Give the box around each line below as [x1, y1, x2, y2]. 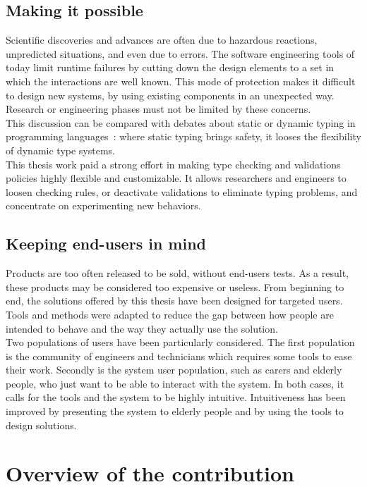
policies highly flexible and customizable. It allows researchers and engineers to [6, 171, 347, 185]
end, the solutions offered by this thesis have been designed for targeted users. [6, 293, 343, 308]
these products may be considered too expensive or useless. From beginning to [6, 279, 344, 294]
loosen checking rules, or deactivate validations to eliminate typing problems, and [6, 184, 358, 199]
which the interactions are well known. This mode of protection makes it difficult [6, 73, 356, 88]
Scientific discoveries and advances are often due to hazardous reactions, [6, 32, 318, 47]
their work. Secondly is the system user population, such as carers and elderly [6, 362, 342, 377]
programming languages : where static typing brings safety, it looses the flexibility [6, 129, 361, 144]
